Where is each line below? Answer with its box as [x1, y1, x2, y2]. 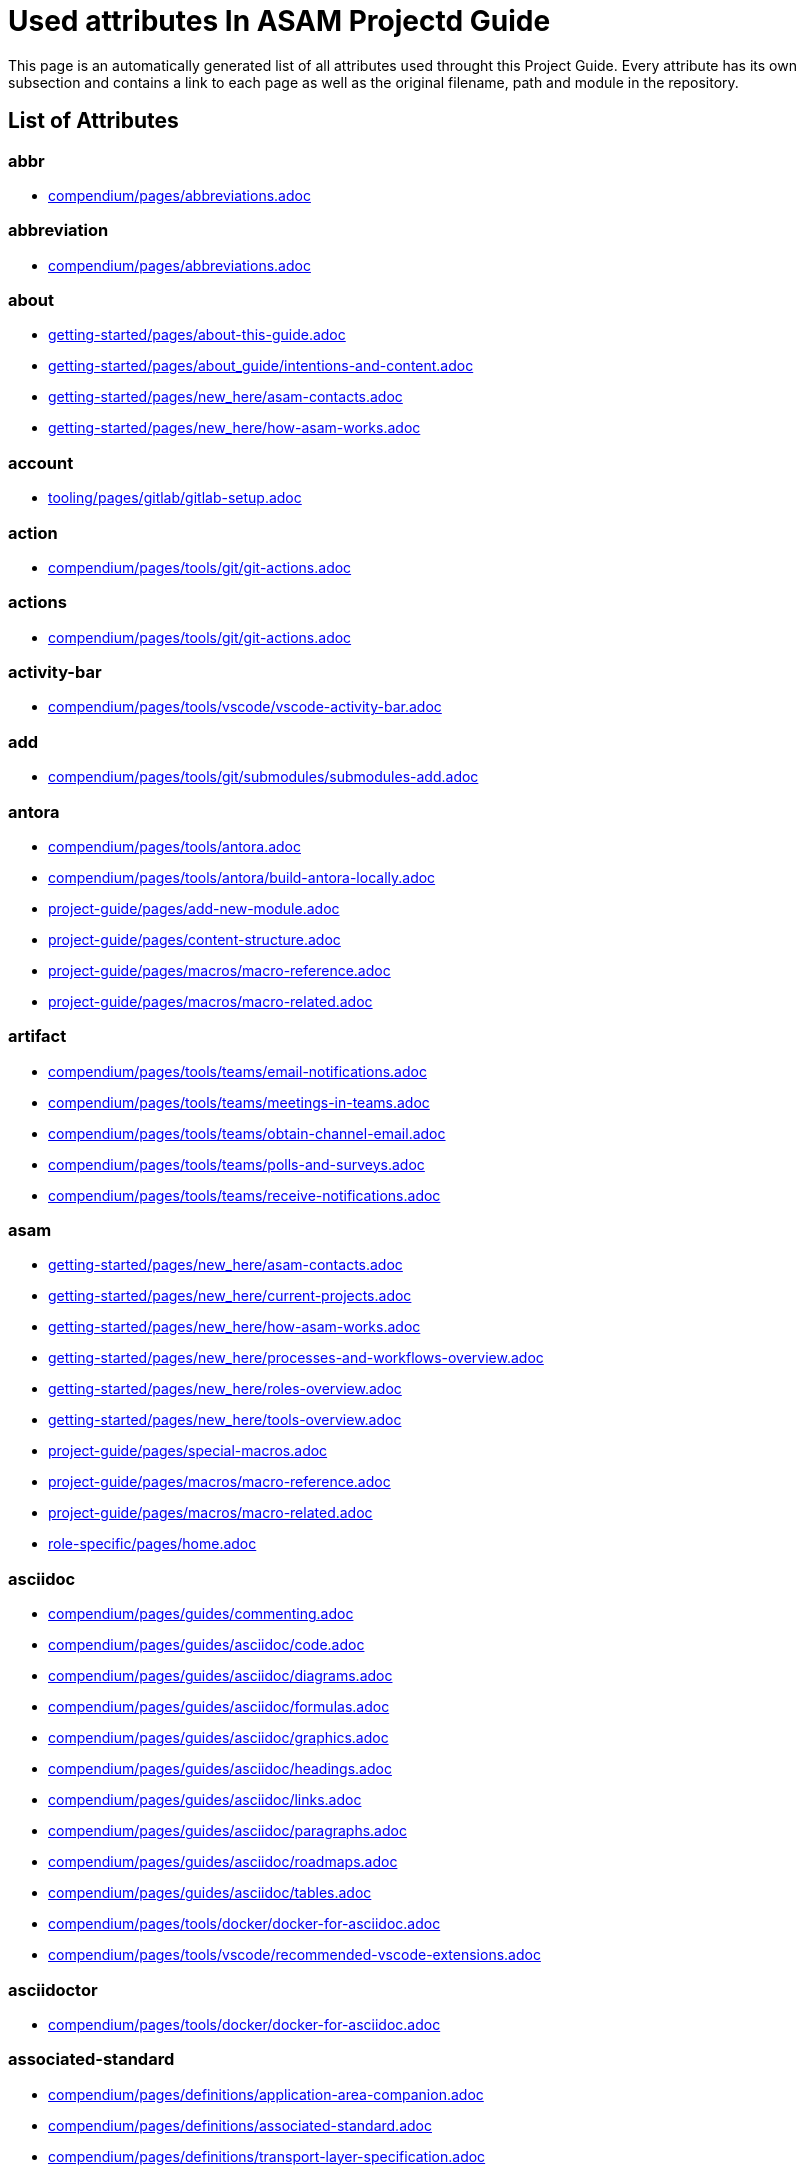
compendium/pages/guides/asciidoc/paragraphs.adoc [48, 1822, 407, 1840]
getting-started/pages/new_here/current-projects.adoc [48, 1287, 412, 1305]
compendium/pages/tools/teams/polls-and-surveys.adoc [48, 1155, 425, 1173]
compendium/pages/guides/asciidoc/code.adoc [48, 1636, 365, 1654]
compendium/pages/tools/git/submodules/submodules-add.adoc [48, 768, 479, 786]
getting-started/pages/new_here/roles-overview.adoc [48, 1380, 402, 1398]
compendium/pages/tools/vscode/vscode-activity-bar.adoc [48, 698, 442, 716]
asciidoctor [8, 1979, 98, 2000]
